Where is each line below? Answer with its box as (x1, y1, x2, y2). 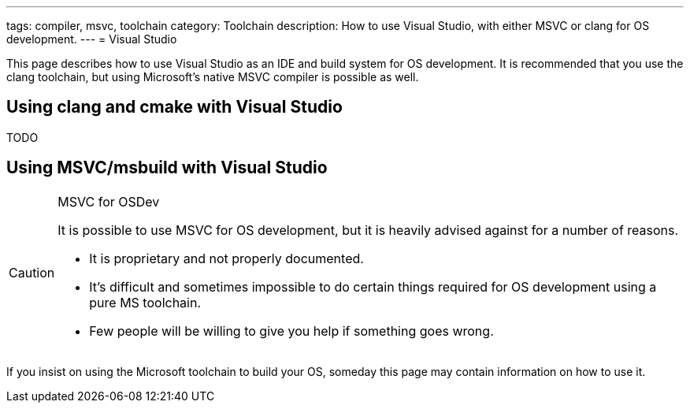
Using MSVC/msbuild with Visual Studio (6, 158, 328, 178)
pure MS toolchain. (89, 294, 202, 310)
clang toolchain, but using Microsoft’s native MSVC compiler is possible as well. (6, 70, 419, 84)
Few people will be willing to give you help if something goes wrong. (89, 322, 494, 339)
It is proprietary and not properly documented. (89, 250, 364, 266)
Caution (9, 264, 55, 281)
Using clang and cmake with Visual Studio (6, 97, 343, 117)
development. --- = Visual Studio (6, 32, 177, 46)
